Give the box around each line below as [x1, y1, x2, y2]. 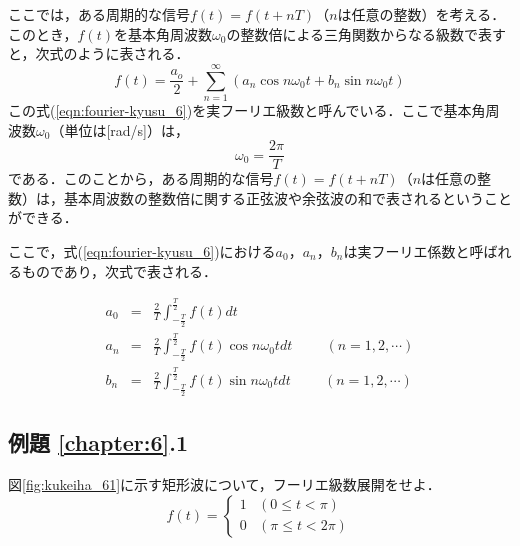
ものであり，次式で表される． [21, 260, 217, 281]
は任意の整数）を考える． [337, 4, 506, 24]
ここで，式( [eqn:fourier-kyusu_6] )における [8, 240, 276, 261]
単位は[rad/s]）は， [64, 119, 189, 140]
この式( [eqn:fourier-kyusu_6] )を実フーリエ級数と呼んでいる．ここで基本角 [8, 99, 486, 120]
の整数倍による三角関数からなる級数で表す [226, 23, 506, 44]
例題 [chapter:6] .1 [8, 427, 189, 458]
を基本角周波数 [114, 23, 212, 44]
